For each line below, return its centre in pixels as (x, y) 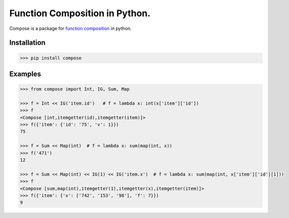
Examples (25, 74)
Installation (27, 43)
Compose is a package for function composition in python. (70, 28)
